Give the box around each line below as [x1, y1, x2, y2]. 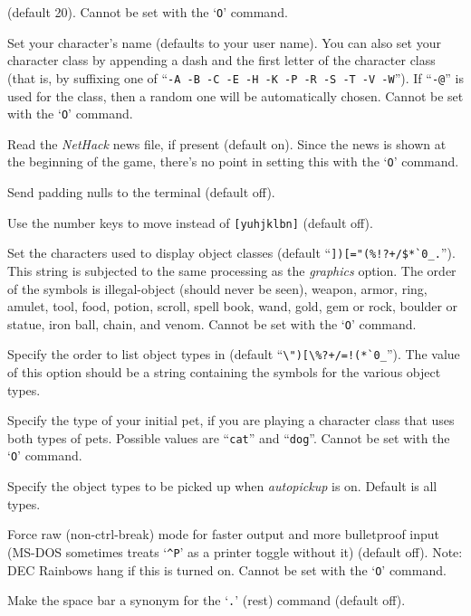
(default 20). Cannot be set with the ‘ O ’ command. [7, 3, 288, 21]
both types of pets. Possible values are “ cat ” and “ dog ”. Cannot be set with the [7, 428, 450, 447]
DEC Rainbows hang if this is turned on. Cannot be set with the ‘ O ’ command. [7, 560, 447, 579]
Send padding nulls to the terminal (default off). [7, 183, 275, 201]
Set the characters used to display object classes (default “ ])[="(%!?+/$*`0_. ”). [7, 243, 456, 262]
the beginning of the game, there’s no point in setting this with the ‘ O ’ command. [7, 152, 459, 171]
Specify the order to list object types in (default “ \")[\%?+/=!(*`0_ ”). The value [7, 345, 460, 364]
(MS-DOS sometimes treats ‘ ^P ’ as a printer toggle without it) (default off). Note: [7, 542, 463, 561]
